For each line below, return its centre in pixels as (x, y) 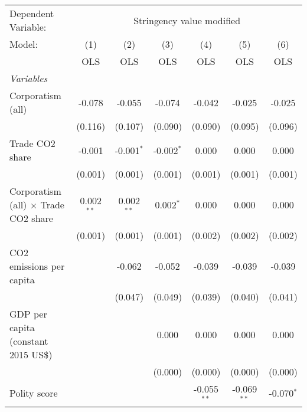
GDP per (28, 314)
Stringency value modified (187, 20)
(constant (29, 341)
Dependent (32, 13)
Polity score (34, 393)
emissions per (37, 266)
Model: (24, 44)
